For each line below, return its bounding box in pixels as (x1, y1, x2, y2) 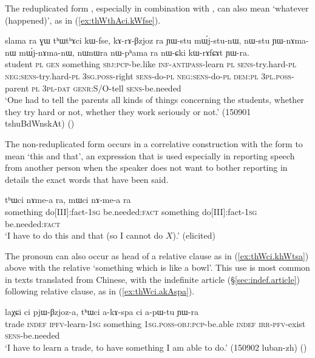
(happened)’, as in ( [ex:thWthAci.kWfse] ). (5, 13, 161, 26)
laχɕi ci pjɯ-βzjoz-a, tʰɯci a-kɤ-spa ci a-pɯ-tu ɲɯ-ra (5, 305, 198, 318)
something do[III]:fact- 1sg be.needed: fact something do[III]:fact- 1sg (5, 205, 257, 217)
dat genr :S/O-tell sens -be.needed (57, 81, 181, 94)
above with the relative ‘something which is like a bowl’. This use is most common (5, 261, 310, 274)
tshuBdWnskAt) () (5, 117, 75, 130)
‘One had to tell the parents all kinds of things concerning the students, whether (5, 93, 304, 106)
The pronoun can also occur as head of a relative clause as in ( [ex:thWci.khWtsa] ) (5, 249, 309, 262)
